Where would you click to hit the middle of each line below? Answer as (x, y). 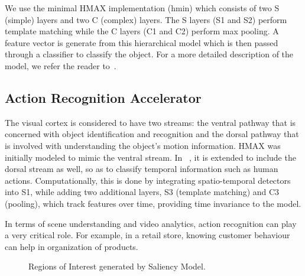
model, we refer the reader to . (61, 65)
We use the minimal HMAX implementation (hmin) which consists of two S (142, 8)
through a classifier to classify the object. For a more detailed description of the (149, 54)
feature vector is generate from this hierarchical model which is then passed (142, 42)
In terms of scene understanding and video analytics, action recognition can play (151, 223)
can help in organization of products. (72, 246)
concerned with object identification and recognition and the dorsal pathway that (152, 134)
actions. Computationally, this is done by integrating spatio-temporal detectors (148, 180)
